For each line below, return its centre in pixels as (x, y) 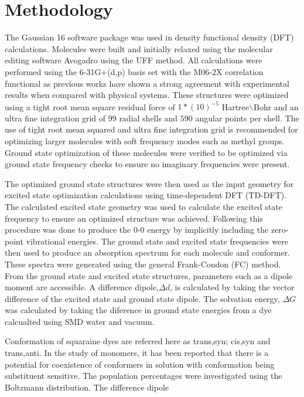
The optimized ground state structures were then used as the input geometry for (149, 183)
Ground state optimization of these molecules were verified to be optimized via (146, 152)
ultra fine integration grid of (55, 118)
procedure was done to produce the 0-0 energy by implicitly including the (137, 230)
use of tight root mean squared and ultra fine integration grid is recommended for (151, 129)
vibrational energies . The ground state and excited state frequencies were (157, 241)
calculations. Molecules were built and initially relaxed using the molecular (139, 48)
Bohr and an (276, 106)
